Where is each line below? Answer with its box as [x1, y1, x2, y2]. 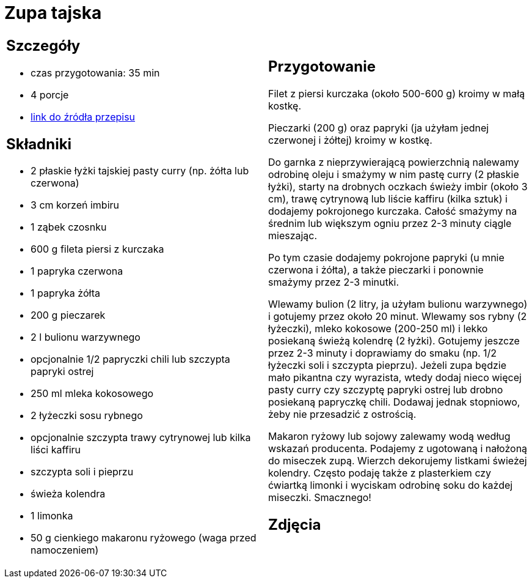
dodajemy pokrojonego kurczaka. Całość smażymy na [268, 204, 517, 217]
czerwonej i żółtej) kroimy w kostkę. [268, 133, 432, 146]
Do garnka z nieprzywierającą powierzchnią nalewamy [268, 155, 519, 168]
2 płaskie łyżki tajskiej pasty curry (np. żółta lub [31, 165, 249, 177]
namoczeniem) [31, 544, 99, 557]
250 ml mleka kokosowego [31, 387, 154, 400]
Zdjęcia [268, 515, 321, 533]
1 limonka [31, 510, 73, 522]
